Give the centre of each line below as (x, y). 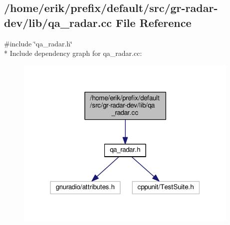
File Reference (153, 22)
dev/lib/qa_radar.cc (58, 22)
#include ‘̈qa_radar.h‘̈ (38, 43)
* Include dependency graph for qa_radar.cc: (73, 53)
